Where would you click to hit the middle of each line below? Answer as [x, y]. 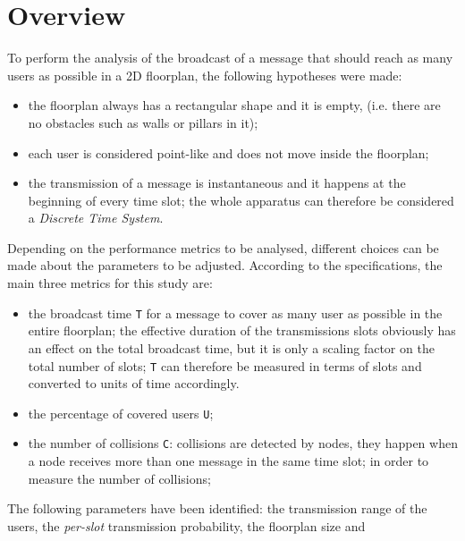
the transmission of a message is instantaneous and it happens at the [217, 183]
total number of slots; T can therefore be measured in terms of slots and [225, 365]
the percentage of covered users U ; [121, 413]
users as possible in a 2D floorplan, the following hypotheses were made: [205, 75]
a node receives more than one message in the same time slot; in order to [228, 461]
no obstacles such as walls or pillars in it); [143, 122]
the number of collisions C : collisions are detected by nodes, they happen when [243, 443]
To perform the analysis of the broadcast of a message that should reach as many [230, 58]
